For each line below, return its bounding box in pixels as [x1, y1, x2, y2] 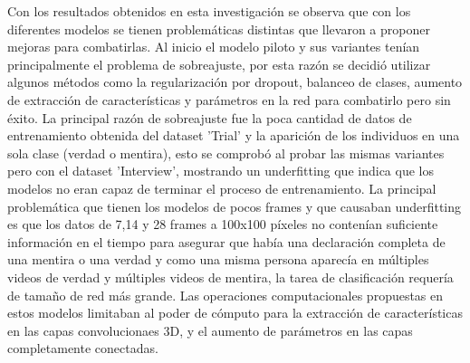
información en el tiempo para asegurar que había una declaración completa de [7, 232, 446, 251]
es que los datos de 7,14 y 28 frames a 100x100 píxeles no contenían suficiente [7, 215, 438, 234]
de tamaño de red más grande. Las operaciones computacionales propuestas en [7, 285, 444, 304]
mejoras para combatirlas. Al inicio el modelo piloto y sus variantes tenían [7, 37, 420, 56]
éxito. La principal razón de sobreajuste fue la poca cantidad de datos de [7, 108, 412, 127]
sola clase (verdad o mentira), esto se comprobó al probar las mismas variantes [7, 143, 445, 162]
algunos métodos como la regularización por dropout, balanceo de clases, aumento [7, 72, 463, 91]
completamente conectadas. [7, 339, 158, 358]
